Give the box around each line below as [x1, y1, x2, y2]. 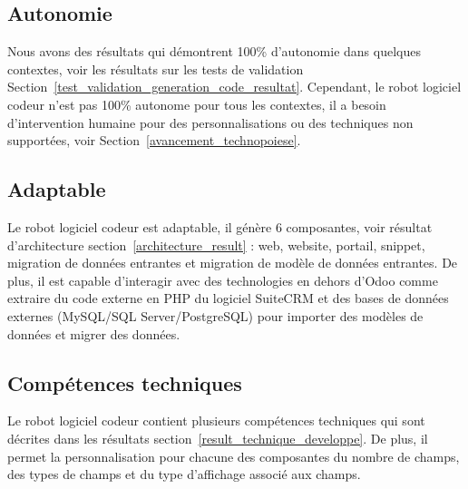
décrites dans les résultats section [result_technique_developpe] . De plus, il [7, 428, 428, 447]
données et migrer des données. [7, 324, 180, 343]
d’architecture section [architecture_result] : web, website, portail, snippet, [7, 235, 425, 254]
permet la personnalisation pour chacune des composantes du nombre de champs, [7, 446, 460, 465]
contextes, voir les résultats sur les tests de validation [7, 59, 304, 78]
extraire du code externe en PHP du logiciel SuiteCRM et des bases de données [7, 289, 449, 308]
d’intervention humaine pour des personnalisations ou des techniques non [7, 112, 414, 132]
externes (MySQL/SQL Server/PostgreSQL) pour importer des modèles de [7, 306, 424, 325]
